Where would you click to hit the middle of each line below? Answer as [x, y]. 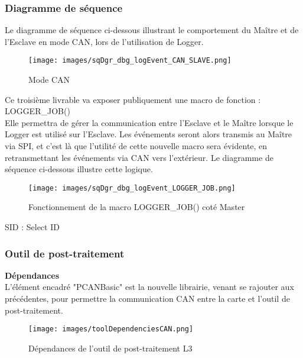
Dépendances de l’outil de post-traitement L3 [110, 348]
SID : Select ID [32, 227]
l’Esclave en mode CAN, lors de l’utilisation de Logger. [104, 41]
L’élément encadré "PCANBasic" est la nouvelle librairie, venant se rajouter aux [149, 287]
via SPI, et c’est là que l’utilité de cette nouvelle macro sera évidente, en [136, 146]
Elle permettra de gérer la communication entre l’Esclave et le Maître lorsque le [149, 122]
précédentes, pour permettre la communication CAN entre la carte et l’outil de [147, 299]
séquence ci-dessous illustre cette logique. [79, 169]
